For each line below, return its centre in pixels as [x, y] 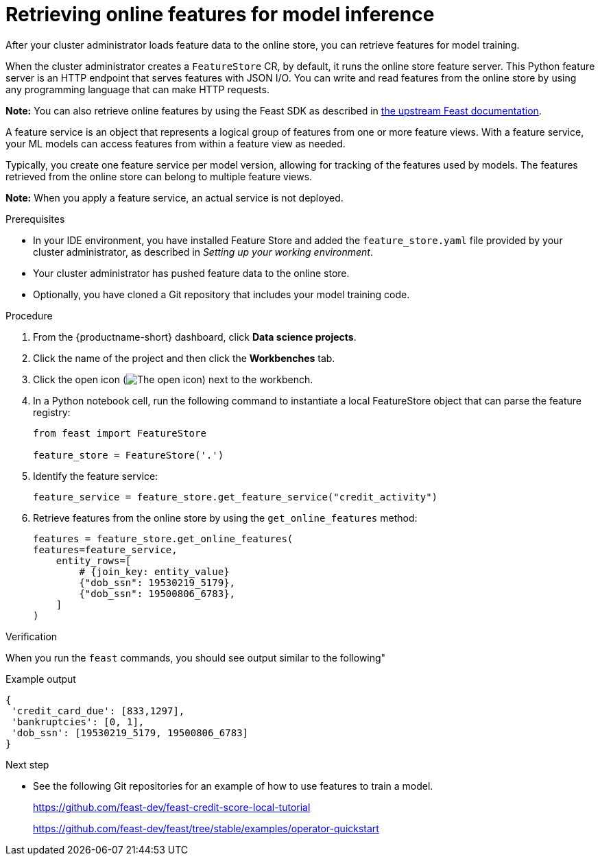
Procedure [29, 315]
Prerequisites [35, 219]
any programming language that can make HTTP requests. [137, 89]
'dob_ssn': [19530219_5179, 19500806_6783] [130, 732]
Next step [27, 764]
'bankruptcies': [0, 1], [78, 721]
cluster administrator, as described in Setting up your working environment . [203, 252]
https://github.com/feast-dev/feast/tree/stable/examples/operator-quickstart [206, 828]
